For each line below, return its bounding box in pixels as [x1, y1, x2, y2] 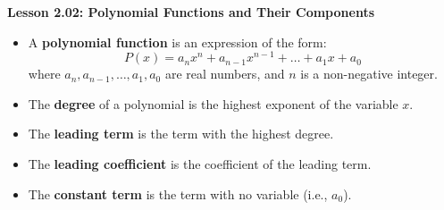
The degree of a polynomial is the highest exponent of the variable [28, 94, 398, 113]
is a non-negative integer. [300, 64, 438, 83]
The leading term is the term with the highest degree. [28, 124, 334, 143]
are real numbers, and [164, 64, 285, 83]
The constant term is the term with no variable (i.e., [28, 184, 328, 203]
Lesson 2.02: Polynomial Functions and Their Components [7, 3, 374, 21]
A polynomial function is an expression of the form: [28, 32, 327, 51]
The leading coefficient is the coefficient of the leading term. [28, 155, 372, 173]
